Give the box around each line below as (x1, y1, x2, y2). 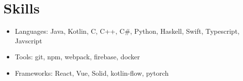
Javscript (15, 35, 42, 45)
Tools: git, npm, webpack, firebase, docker (15, 52, 140, 62)
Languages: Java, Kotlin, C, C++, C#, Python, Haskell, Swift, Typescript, (15, 26, 240, 36)
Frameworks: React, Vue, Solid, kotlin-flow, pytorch (15, 67, 169, 78)
